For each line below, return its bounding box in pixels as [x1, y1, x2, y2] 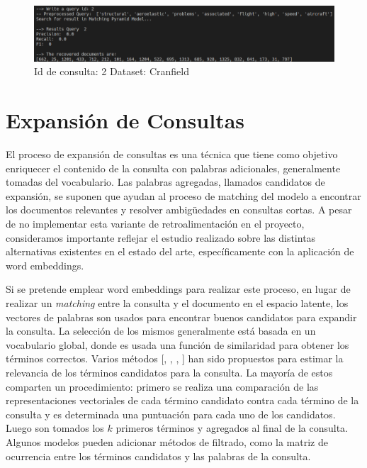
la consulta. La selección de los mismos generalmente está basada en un [6, 323, 316, 338]
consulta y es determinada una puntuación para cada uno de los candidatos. [6, 406, 336, 421]
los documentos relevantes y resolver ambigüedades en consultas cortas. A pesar [6, 202, 352, 217]
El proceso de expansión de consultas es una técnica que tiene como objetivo [6, 147, 338, 162]
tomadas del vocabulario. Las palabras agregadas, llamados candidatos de [6, 174, 325, 189]
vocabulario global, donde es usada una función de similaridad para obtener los [6, 337, 349, 352]
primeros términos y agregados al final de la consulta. [115, 420, 348, 435]
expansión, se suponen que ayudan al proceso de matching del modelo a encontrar [6, 188, 361, 203]
